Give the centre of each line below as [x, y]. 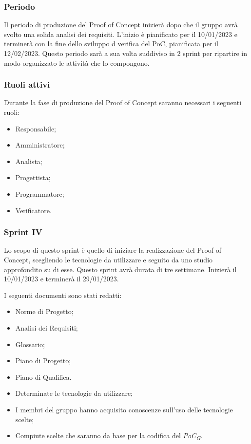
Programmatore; [40, 194]
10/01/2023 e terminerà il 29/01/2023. [61, 279]
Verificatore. [33, 210]
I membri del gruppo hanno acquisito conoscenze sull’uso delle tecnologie [124, 409]
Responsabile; [36, 128]
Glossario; [30, 344]
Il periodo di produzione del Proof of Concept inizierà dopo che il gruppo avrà [121, 25]
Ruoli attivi [27, 84]
